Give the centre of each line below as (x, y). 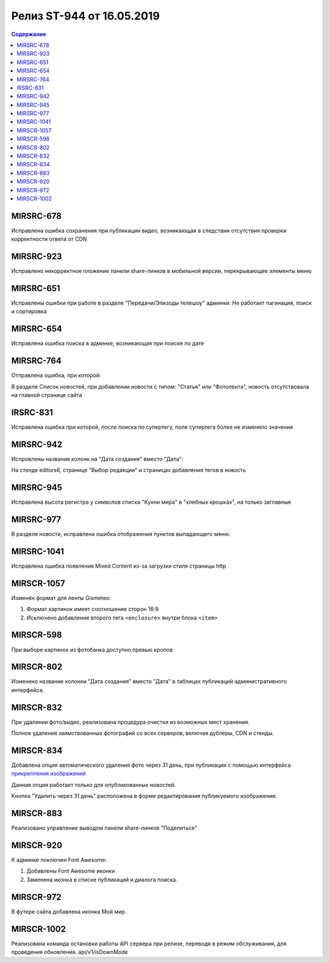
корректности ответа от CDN (49, 239)
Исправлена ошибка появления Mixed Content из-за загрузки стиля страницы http (119, 566)
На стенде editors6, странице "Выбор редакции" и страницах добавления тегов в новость (129, 470)
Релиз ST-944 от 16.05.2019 (86, 16)
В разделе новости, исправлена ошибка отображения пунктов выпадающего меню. (121, 534)
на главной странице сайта (47, 395)
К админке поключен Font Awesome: (59, 860)
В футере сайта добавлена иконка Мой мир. (69, 911)
